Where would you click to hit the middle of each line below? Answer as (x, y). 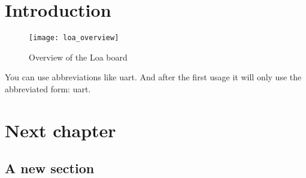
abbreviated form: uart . (48, 88)
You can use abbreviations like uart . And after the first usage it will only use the (153, 77)
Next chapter (60, 130)
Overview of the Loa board (78, 57)
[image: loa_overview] (74, 38)
